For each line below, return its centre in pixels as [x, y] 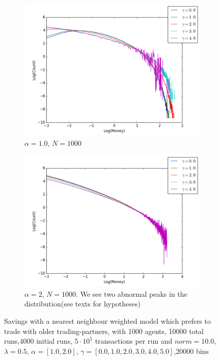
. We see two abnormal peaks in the [132, 293]
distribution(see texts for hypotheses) [82, 304]
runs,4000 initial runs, [38, 341]
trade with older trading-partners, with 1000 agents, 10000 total [104, 331]
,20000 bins [191, 351]
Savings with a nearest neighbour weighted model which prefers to [107, 320]
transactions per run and [134, 341]
